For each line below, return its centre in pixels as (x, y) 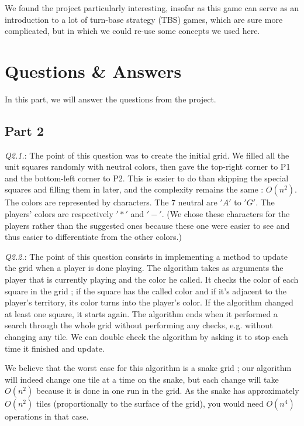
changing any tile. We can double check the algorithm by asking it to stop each (146, 337)
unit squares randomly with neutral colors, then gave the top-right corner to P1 (148, 166)
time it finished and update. (55, 348)
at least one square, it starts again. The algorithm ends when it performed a (141, 313)
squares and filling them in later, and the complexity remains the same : (134, 189)
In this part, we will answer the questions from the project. (110, 99)
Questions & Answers (93, 71)
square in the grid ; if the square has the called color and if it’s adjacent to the (146, 291)
